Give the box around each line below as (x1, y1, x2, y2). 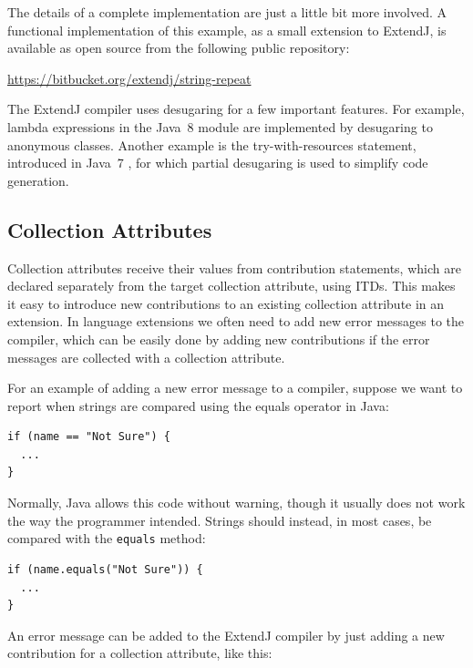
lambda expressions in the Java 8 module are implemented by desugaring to (7, 117, 433, 136)
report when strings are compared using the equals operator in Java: (7, 396, 389, 415)
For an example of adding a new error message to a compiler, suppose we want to (7, 378, 463, 397)
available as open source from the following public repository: (7, 38, 350, 57)
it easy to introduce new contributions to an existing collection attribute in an (7, 293, 445, 313)
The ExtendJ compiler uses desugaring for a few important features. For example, (7, 99, 465, 118)
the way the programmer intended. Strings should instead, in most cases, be (7, 510, 432, 529)
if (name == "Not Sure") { (7, 430, 170, 444)
